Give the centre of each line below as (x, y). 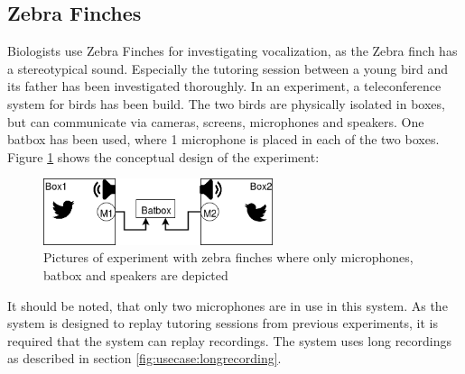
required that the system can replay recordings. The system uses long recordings (230, 340)
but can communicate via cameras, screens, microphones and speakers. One (216, 121)
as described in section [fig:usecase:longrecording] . (144, 358)
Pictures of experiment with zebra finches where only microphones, (228, 257)
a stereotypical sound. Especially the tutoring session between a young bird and (228, 68)
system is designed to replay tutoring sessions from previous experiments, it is (223, 323)
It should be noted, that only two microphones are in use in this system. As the (228, 305)
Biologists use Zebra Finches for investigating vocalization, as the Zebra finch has (232, 51)
